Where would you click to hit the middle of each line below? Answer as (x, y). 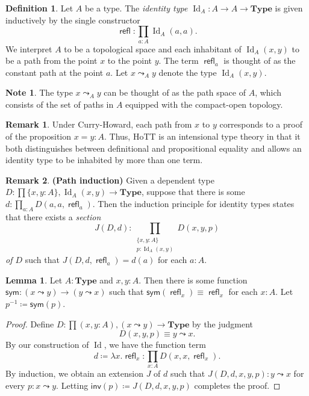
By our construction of (47, 345)
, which (268, 92)
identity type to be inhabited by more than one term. (104, 160)
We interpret (29, 48)
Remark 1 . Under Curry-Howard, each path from (99, 124)
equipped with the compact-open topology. (204, 104)
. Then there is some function (193, 280)
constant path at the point (55, 72)
